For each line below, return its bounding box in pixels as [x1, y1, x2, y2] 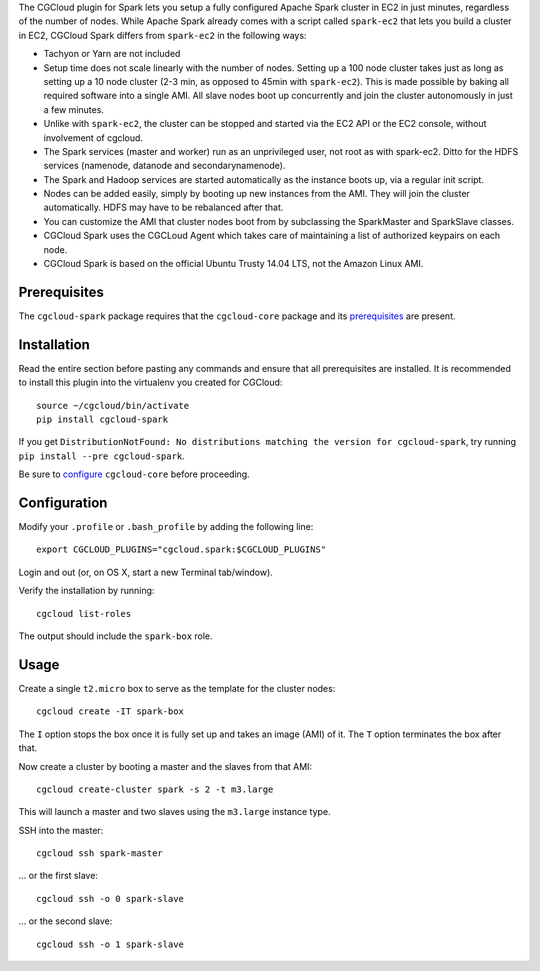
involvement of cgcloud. [43, 131, 144, 144]
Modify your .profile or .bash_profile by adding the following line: [18, 521, 314, 533]
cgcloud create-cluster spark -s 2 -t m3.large [36, 783, 274, 795]
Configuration [18, 495, 108, 511]
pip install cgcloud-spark [36, 414, 169, 425]
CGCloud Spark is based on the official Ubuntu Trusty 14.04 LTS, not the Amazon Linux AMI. [43, 258, 424, 270]
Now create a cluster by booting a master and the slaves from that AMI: [18, 760, 313, 772]
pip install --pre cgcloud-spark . [18, 450, 185, 462]
